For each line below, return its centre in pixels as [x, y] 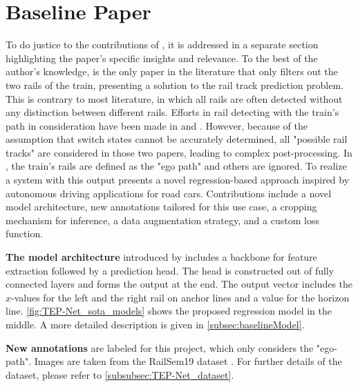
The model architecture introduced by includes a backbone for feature [161, 257]
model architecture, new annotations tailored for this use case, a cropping [161, 207]
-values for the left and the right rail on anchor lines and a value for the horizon [180, 297]
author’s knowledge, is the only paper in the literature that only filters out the [172, 71]
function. [25, 234]
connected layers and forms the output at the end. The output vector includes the [179, 284]
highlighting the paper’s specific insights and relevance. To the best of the [162, 58]
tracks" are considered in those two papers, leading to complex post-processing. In [179, 152]
